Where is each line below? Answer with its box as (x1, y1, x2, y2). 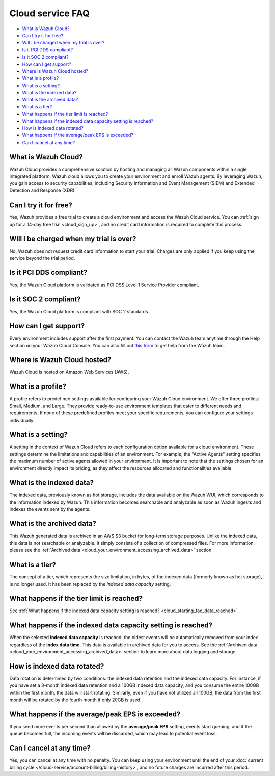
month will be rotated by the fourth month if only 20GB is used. (9, 697, 142, 703)
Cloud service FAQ (9, 8, 90, 19)
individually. (9, 417, 35, 423)
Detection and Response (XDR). (9, 187, 76, 193)
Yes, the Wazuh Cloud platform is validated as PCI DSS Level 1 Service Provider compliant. (9, 282, 200, 288)
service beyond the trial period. (9, 255, 75, 261)
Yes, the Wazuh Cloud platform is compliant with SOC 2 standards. (9, 309, 150, 315)
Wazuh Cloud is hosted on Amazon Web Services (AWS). (9, 369, 129, 375)
